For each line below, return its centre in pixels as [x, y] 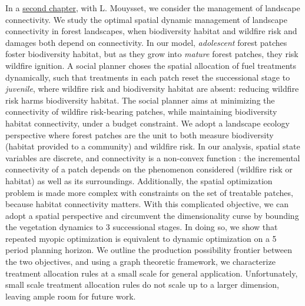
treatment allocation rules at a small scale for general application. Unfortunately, [152, 273]
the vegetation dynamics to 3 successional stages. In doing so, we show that [142, 227]
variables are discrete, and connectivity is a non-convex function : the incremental [153, 157]
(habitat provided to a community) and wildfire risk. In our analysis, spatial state [153, 146]
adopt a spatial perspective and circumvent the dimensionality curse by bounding [152, 215]
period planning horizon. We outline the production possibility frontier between [149, 250]
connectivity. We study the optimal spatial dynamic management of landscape [146, 19]
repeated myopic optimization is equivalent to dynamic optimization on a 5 [141, 238]
